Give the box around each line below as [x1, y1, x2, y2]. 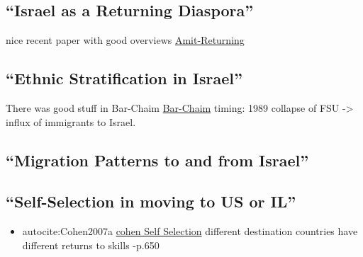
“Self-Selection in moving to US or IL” [6, 190, 296, 212]
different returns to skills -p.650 [22, 237, 160, 252]
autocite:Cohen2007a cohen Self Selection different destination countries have [22, 224, 358, 239]
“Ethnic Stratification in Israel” [6, 67, 242, 89]
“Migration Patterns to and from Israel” [6, 149, 309, 171]
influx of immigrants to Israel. [6, 114, 136, 129]
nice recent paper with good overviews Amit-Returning [6, 33, 245, 47]
